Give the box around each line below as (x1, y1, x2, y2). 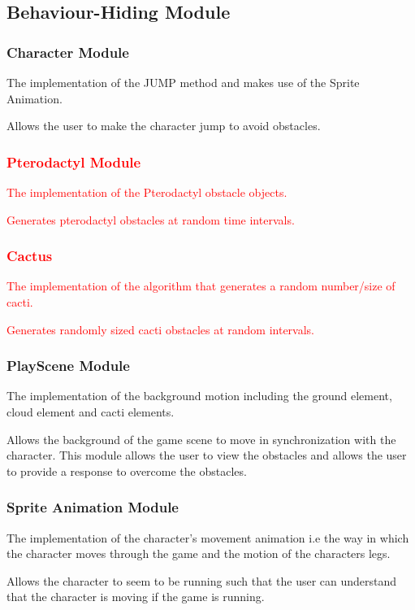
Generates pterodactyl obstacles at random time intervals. (6, 211, 295, 228)
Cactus (6, 246, 53, 266)
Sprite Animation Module (6, 497, 179, 517)
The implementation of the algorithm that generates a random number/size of (6, 277, 396, 294)
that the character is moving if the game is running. (6, 588, 265, 605)
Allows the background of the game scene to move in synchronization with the (6, 430, 396, 447)
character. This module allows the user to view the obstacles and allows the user (6, 447, 407, 464)
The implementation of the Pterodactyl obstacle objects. (6, 184, 287, 200)
